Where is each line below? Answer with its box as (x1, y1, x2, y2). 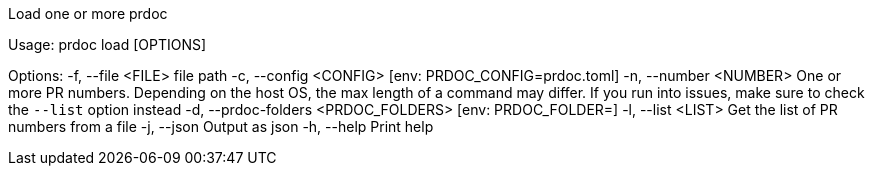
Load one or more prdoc (8, 5, 168, 22)
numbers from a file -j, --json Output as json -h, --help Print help (8, 118, 434, 135)
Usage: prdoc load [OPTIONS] (8, 36, 207, 53)
